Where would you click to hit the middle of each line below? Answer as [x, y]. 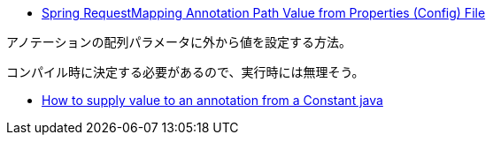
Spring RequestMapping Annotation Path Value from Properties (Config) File [264, 13]
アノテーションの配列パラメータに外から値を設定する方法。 [179, 42]
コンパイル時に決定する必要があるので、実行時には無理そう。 [185, 72]
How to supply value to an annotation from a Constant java [212, 100]
